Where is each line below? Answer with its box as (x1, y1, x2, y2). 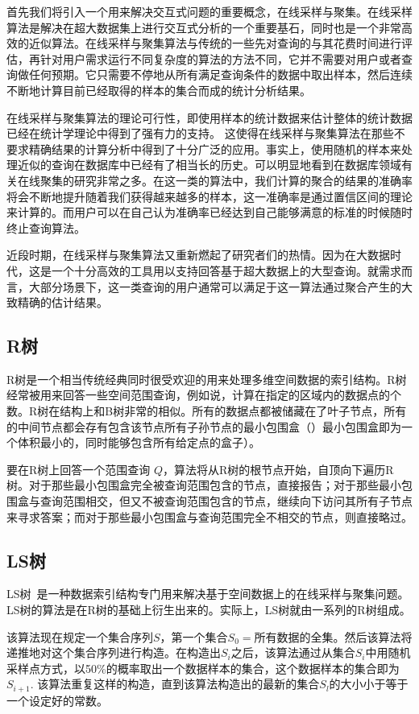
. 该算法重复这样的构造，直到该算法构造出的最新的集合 (30, 675, 320, 692)
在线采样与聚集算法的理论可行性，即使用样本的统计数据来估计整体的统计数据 (6, 109, 413, 126)
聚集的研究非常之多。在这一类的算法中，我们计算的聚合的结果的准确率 (39, 171, 413, 188)
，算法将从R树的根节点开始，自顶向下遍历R (163, 460, 394, 477)
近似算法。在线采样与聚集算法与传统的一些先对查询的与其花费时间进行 (28, 35, 401, 52)
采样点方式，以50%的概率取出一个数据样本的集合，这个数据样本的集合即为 (6, 659, 400, 676)
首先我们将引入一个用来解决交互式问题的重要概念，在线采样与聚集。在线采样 (6, 3, 413, 19)
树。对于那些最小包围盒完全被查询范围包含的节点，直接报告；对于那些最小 (6, 477, 401, 493)
